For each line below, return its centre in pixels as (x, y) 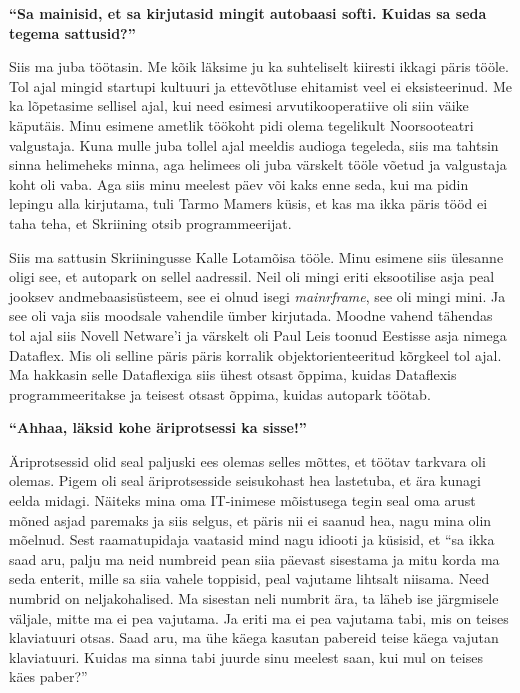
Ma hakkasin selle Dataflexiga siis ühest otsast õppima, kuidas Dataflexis (233, 374)
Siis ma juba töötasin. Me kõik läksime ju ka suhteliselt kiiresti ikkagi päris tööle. (259, 66)
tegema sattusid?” (72, 32)
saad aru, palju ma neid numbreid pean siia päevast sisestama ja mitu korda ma (254, 558)
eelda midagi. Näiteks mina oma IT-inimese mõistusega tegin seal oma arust (242, 500)
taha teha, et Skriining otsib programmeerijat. (150, 222)
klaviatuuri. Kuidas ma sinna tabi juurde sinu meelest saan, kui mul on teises (246, 656)
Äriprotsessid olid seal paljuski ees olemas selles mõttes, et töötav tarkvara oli (247, 460)
